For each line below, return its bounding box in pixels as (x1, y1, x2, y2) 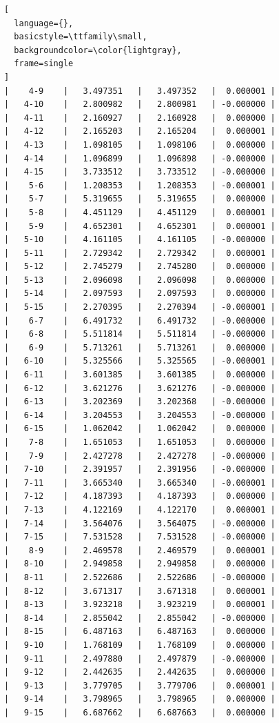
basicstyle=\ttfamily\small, (14, 32, 147, 42)
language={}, (14, 18, 74, 28)
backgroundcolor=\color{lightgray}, (14, 45, 182, 55)
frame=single (14, 59, 74, 69)
